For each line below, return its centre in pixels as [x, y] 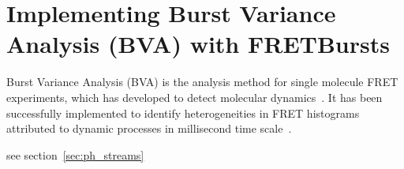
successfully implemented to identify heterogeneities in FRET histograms [183, 113]
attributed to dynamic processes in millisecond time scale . [149, 128]
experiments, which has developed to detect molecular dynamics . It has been [195, 97]
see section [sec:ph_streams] [75, 154]
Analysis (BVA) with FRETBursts [198, 44]
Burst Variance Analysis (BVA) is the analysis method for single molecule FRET [202, 82]
